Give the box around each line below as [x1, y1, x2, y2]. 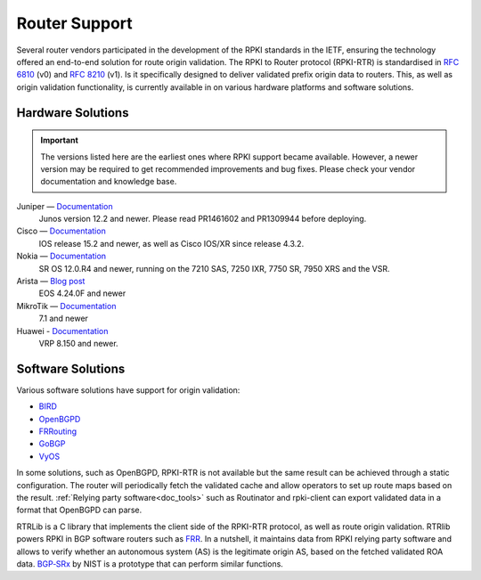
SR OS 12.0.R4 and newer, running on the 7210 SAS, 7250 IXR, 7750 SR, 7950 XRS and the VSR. [38, 263, 391, 274]
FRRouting [38, 426, 77, 437]
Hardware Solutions [16, 105, 129, 120]
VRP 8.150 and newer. [38, 338, 119, 348]
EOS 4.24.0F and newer [38, 288, 126, 298]
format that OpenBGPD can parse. [16, 504, 143, 516]
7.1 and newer [38, 313, 89, 324]
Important [40, 135, 79, 146]
